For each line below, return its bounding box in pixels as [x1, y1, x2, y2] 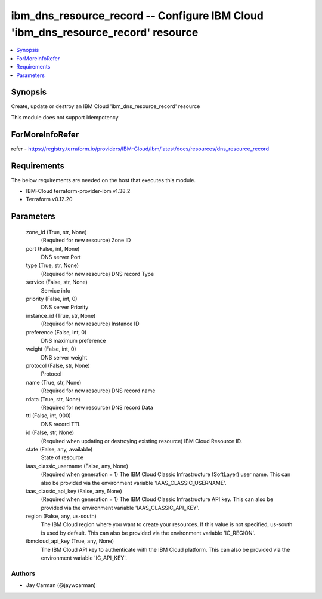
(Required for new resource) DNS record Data [41, 404, 153, 411]
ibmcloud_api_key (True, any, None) [26, 537, 114, 545]
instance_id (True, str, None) [26, 312, 96, 319]
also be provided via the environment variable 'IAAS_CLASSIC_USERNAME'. [41, 479, 227, 486]
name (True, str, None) [26, 379, 82, 386]
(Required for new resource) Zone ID [41, 236, 131, 244]
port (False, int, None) [26, 245, 80, 252]
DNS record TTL [41, 420, 81, 428]
